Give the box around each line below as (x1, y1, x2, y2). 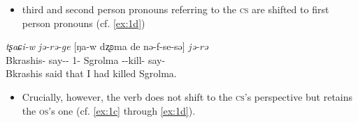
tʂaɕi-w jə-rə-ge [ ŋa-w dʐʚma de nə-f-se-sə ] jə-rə (6, 39, 208, 54)
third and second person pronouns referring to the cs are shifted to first (22, 2, 329, 16)
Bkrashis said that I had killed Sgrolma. (6, 66, 177, 81)
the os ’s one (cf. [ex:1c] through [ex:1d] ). (22, 103, 196, 117)
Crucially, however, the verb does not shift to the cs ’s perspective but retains (22, 89, 353, 104)
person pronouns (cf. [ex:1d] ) (22, 15, 145, 30)
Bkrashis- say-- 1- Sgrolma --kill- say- (6, 52, 166, 67)
